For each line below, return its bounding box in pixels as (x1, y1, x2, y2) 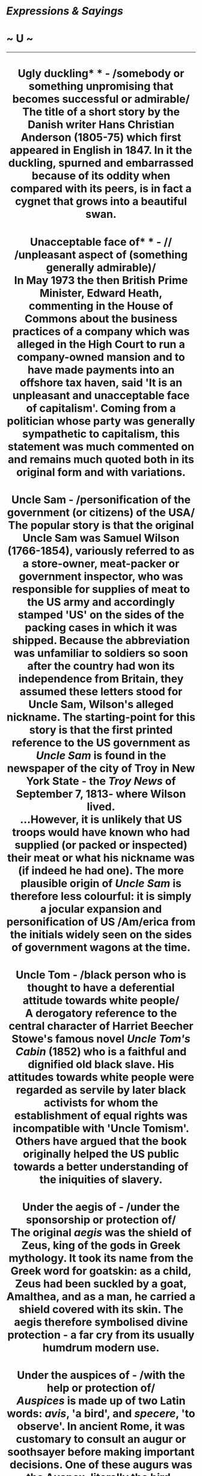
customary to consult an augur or (16, 1433, 186, 1446)
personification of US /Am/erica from (6, 915, 196, 928)
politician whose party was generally (7, 414, 195, 428)
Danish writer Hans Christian (27, 118, 175, 132)
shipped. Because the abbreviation (11, 633, 191, 647)
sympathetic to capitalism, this (22, 427, 180, 441)
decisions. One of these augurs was (10, 1458, 192, 1472)
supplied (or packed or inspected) (14, 838, 188, 852)
